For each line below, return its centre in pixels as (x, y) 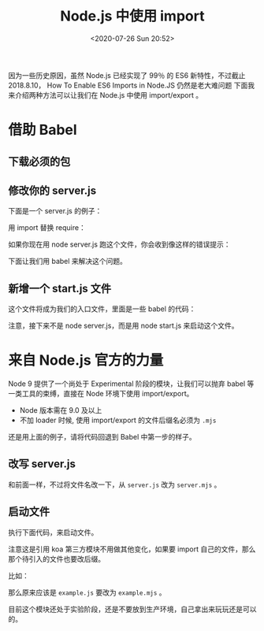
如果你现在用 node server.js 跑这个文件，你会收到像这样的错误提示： (119, 244)
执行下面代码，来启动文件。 (53, 532)
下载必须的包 (39, 161)
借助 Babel (43, 130)
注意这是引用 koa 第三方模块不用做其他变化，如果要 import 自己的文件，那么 (132, 549)
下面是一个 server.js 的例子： (55, 211)
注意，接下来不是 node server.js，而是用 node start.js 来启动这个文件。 (123, 326)
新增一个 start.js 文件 (60, 288)
